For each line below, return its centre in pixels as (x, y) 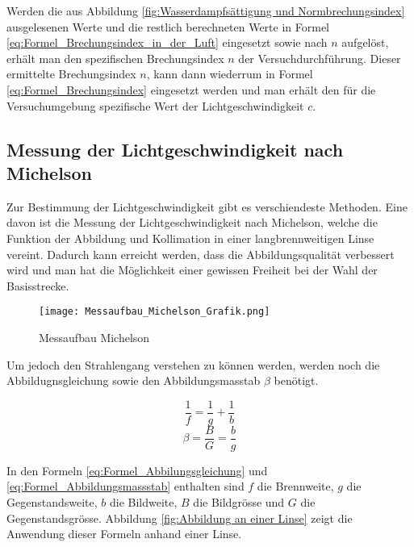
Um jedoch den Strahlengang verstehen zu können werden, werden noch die (193, 364)
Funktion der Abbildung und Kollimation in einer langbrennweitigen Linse (190, 238)
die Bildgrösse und (239, 502)
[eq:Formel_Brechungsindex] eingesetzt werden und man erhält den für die (191, 89)
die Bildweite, (143, 502)
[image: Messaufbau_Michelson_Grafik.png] (155, 312)
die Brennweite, (295, 486)
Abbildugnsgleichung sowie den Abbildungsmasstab (134, 380)
